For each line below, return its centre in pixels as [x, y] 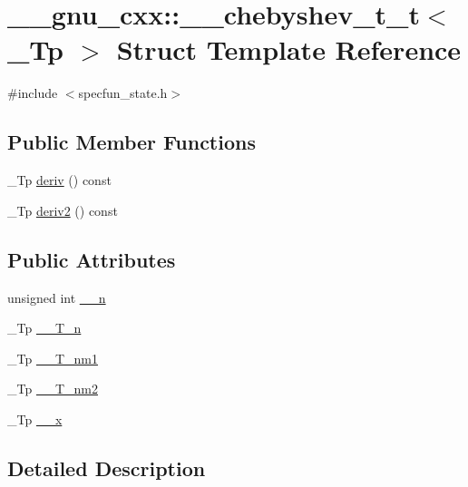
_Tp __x [35, 419]
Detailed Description [107, 468]
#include [33, 93]
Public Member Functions [132, 142]
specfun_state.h [123, 93]
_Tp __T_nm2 [53, 389]
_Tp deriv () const [59, 180]
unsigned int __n [57, 297]
